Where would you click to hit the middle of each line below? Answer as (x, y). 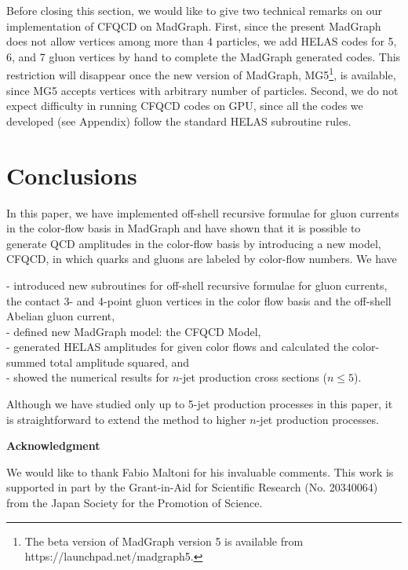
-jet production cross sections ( (253, 377)
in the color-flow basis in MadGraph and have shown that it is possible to (184, 228)
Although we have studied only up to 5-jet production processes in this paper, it (200, 404)
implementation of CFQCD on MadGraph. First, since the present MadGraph (194, 26)
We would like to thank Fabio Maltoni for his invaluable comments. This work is (200, 471)
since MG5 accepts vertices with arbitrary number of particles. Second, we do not (202, 90)
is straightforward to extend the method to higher (126, 419)
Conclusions (72, 175)
